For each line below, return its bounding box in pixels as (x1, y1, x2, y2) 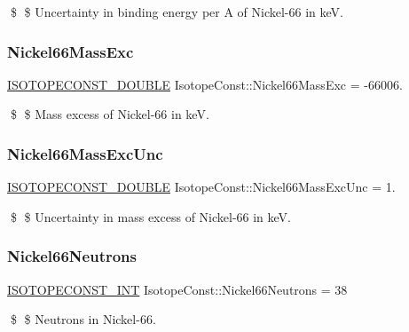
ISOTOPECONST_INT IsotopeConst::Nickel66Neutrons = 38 (7, 280, 348, 298)
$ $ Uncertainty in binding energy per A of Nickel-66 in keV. (10, 3, 343, 20)
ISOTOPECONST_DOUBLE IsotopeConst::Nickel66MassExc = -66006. (7, 75, 403, 93)
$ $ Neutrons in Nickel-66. (10, 310, 156, 328)
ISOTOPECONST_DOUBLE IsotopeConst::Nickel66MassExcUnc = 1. (7, 178, 396, 196)
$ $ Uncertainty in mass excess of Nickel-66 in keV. (10, 207, 292, 225)
